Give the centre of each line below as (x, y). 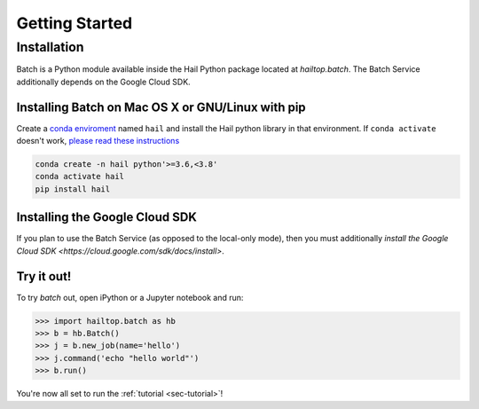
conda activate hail (79, 177)
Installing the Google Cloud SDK (106, 217)
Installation (50, 47)
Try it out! (44, 276)
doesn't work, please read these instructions (98, 141)
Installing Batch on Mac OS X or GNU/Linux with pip (161, 107)
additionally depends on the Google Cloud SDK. (103, 82)
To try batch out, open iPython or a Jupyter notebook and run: (130, 297)
